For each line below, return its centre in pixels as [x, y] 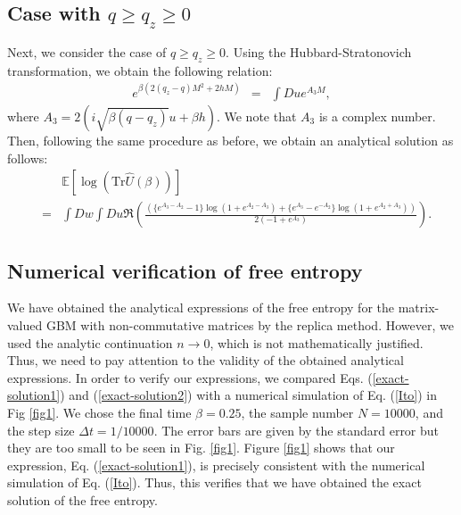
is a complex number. [377, 116]
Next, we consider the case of [87, 52]
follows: [28, 158]
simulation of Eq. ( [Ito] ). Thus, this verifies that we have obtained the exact [214, 482]
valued [25, 324]
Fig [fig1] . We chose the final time [99, 412]
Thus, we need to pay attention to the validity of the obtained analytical [206, 360]
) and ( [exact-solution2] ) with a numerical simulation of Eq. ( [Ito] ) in [249, 395]
